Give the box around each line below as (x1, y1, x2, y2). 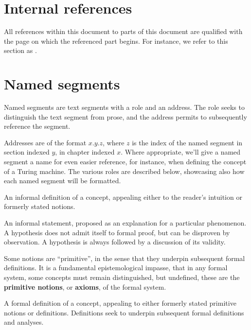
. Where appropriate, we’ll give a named (121, 147, 241, 157)
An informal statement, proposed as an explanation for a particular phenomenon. (4, 217, 247, 227)
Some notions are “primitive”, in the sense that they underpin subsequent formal (4, 253, 245, 263)
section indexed (4, 147, 50, 157)
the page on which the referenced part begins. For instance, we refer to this (4, 35, 228, 46)
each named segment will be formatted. (4, 175, 121, 186)
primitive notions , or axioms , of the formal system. (4, 281, 166, 292)
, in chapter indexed (55, 147, 115, 157)
